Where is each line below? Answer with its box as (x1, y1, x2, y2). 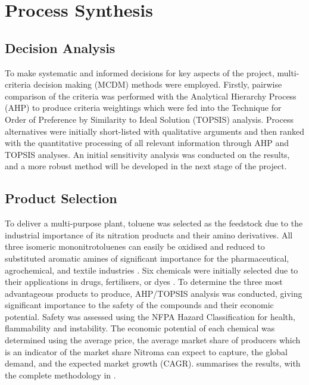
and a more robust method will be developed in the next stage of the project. (5, 160, 287, 172)
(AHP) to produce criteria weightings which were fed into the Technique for (5, 101, 282, 114)
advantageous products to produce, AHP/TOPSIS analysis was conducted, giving (5, 287, 302, 299)
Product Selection (5, 189, 117, 207)
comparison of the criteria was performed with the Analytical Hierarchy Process (5, 89, 296, 102)
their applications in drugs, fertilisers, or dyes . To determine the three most (5, 275, 283, 288)
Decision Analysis (5, 38, 116, 57)
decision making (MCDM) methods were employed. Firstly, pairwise (33, 78, 282, 91)
